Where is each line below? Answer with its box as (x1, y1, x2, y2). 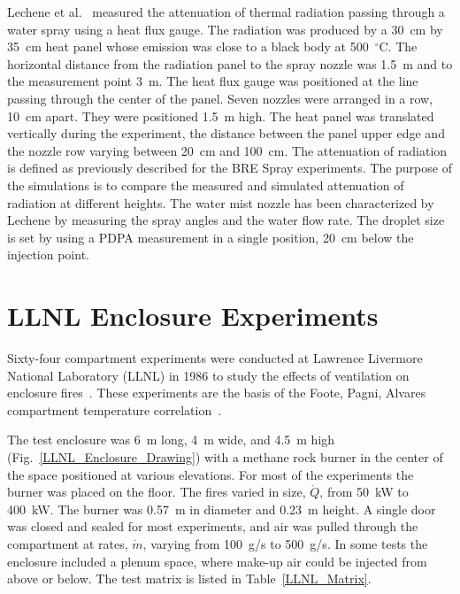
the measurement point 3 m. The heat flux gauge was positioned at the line (7, 72, 418, 90)
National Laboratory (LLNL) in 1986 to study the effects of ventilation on (7, 366, 410, 384)
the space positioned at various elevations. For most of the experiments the (7, 465, 414, 483)
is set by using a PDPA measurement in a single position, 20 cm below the (7, 228, 414, 246)
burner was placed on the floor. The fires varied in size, (7, 482, 306, 501)
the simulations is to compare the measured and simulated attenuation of (7, 175, 404, 194)
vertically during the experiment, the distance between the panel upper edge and (7, 124, 445, 143)
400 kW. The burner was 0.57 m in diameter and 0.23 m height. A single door (7, 499, 436, 518)
